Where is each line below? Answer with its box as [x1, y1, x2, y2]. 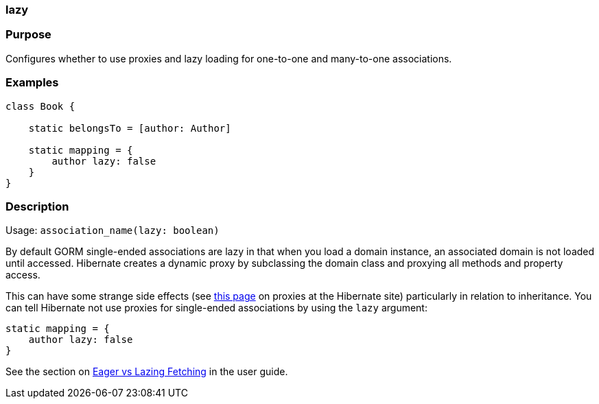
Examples [5, 75, 59, 90]
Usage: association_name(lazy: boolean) [5, 224, 220, 237]
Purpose [5, 27, 51, 42]
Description [5, 199, 69, 213]
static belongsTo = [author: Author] [28, 122, 231, 134]
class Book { [5, 100, 75, 112]
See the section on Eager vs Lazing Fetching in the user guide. [5, 366, 288, 378]
